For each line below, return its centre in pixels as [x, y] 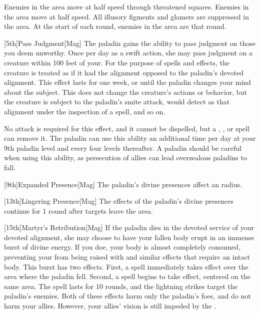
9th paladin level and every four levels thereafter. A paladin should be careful [123, 148]
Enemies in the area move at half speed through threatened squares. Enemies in [126, 6]
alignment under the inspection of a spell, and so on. [85, 111]
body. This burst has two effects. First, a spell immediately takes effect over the [126, 266]
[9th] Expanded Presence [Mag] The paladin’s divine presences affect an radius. [123, 184]
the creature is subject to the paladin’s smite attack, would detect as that [117, 102]
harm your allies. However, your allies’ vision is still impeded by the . [110, 306]
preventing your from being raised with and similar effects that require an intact [127, 257]
